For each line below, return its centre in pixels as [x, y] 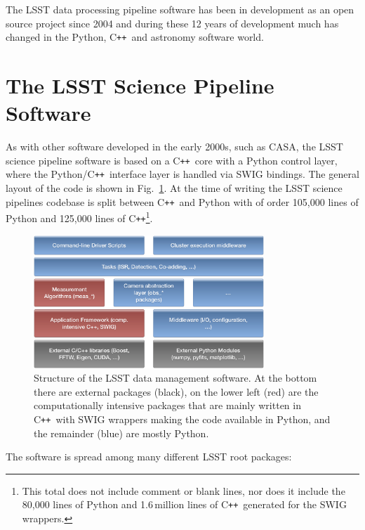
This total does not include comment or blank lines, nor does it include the [184, 490]
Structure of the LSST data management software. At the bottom [175, 378]
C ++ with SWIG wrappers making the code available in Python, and [182, 419]
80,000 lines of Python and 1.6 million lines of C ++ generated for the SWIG [184, 504]
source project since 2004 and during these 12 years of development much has [172, 23]
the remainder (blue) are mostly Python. [121, 433]
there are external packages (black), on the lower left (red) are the [176, 391]
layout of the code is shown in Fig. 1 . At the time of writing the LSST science [174, 188]
